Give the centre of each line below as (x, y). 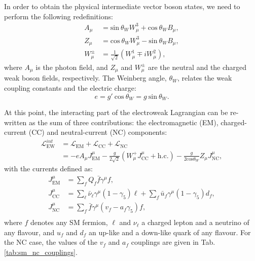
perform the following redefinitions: (59, 16)
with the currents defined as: (48, 169)
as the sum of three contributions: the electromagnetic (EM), (124, 122)
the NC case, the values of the (51, 242)
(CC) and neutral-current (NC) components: (98, 132)
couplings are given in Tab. (173, 242)
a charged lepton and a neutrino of (195, 222)
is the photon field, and (72, 67)
